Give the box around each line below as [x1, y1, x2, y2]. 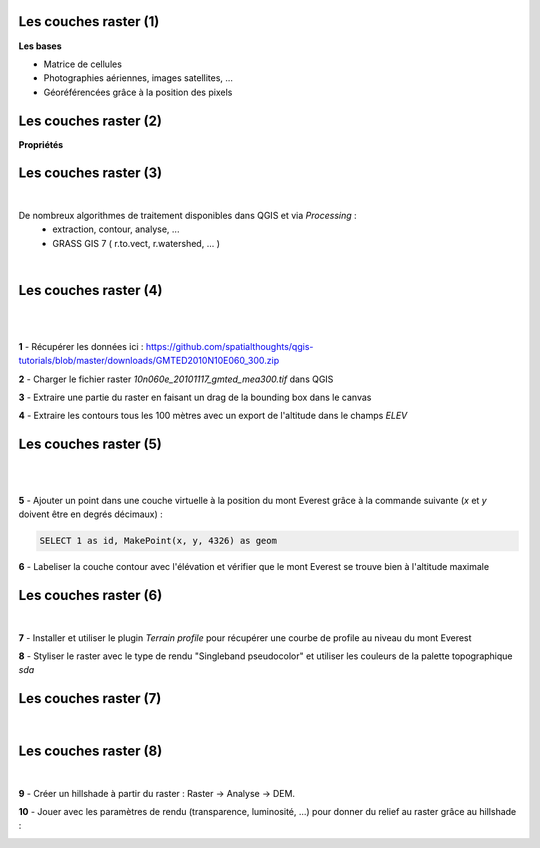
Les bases [18, 40, 62, 52]
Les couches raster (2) [18, 112, 162, 129]
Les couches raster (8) [18, 743, 163, 760]
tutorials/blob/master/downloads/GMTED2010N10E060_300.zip [18, 355, 280, 367]
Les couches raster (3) [18, 165, 163, 182]
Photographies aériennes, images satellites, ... [43, 72, 234, 84]
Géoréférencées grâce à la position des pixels [43, 86, 233, 98]
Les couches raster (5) [18, 436, 162, 453]
